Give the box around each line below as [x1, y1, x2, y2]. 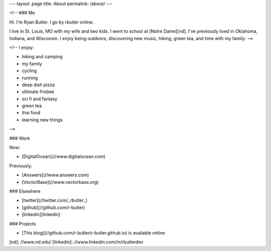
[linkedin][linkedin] [22, 211, 61, 217]
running [22, 75, 38, 81]
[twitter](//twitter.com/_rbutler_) [22, 197, 88, 203]
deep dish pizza [22, 82, 55, 88]
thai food [22, 110, 41, 116]
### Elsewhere [9, 188, 41, 194]
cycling [22, 68, 37, 74]
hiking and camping [22, 54, 63, 60]
